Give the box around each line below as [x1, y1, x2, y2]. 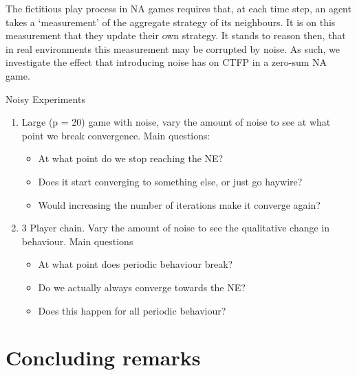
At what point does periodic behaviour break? [38, 257, 233, 271]
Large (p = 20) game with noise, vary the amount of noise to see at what [21, 115, 331, 129]
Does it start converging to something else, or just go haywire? [38, 174, 303, 188]
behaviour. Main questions [21, 234, 133, 248]
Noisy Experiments [6, 91, 85, 106]
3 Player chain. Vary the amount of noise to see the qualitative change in [21, 220, 330, 235]
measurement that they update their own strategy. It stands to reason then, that [6, 28, 346, 43]
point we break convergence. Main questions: [21, 128, 210, 142]
